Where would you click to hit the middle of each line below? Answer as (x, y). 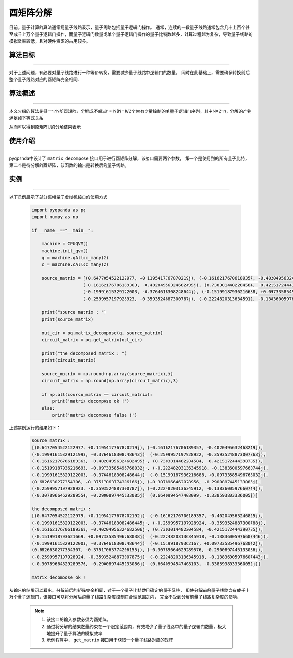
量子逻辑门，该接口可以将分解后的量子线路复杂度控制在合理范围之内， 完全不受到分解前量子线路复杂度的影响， (129, 597)
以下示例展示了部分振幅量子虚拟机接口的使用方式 (58, 197)
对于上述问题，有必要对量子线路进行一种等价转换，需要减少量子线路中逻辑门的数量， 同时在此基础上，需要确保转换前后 (129, 72)
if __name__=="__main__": (63, 230)
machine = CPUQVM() (65, 244)
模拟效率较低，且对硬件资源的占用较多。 (50, 41)
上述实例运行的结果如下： (35, 428)
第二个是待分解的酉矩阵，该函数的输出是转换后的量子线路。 (69, 165)
